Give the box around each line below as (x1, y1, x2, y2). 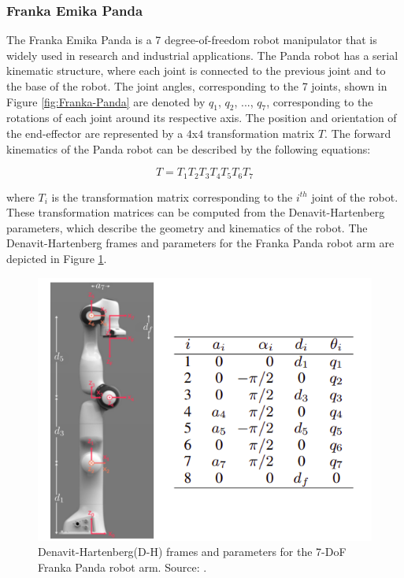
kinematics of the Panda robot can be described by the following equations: (6, 140, 371, 157)
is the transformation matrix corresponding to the (51, 188, 293, 205)
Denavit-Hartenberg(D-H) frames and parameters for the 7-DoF (38, 543, 347, 560)
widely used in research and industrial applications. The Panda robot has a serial (6, 46, 398, 63)
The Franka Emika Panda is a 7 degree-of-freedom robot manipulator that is (6, 31, 377, 48)
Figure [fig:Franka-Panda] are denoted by (6, 93, 206, 109)
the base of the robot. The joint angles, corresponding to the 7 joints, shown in (6, 78, 387, 94)
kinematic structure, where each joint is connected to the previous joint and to (6, 62, 386, 79)
